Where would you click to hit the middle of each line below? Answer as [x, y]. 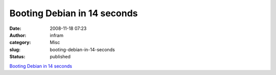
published [60, 57]
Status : [17, 57]
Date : [15, 28]
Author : [18, 35]
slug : [15, 49]
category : [20, 43]
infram [57, 35]
